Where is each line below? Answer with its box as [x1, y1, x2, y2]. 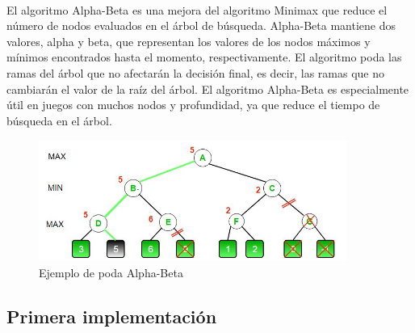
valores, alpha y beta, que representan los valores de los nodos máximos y [6, 32, 371, 49]
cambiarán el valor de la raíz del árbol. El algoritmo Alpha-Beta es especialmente [6, 80, 409, 97]
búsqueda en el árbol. [6, 112, 112, 129]
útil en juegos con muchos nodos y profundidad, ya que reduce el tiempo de [6, 96, 380, 113]
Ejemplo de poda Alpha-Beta [39, 263, 183, 280]
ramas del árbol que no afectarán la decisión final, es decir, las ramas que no [6, 64, 385, 81]
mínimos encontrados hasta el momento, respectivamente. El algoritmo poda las [6, 48, 402, 65]
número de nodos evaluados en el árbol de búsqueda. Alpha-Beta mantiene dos [6, 17, 396, 34]
